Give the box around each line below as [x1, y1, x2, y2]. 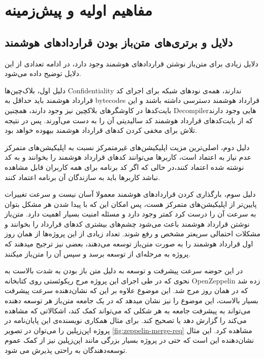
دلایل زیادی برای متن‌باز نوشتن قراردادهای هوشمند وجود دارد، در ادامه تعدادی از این [5, 58, 258, 68]
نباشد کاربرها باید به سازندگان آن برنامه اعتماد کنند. [5, 171, 160, 182]
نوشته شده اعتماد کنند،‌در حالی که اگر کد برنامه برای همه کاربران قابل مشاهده [5, 161, 244, 172]
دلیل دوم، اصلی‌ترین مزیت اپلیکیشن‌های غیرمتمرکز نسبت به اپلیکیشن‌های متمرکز [5, 141, 250, 152]
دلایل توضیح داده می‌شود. [5, 68, 81, 79]
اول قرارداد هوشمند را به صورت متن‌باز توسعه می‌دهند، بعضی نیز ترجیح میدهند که [5, 238, 253, 249]
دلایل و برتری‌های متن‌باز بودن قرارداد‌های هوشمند [5, 34, 233, 50]
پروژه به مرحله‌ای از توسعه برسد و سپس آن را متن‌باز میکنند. [5, 248, 191, 259]
